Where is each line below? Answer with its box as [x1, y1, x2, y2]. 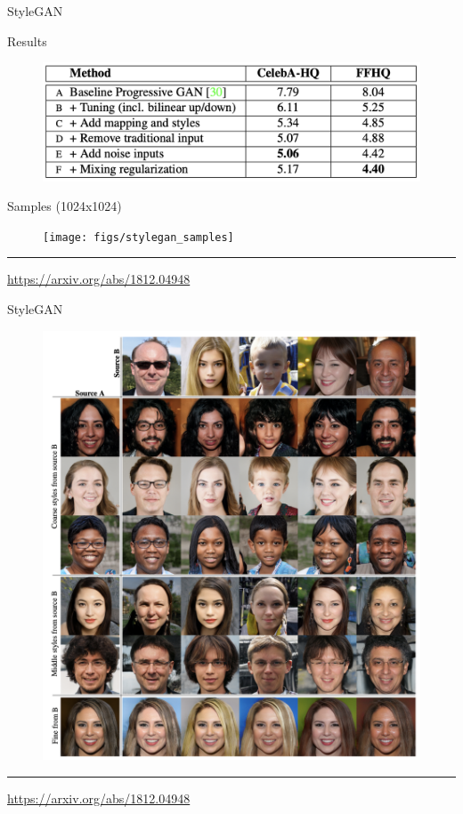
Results [7, 31, 47, 50]
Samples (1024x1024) [7, 197, 122, 215]
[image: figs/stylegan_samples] [43, 230, 234, 244]
